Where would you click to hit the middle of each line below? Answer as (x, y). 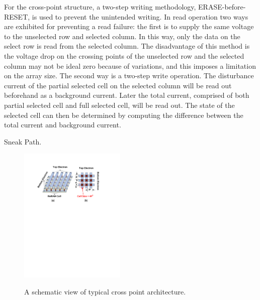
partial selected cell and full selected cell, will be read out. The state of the (119, 105)
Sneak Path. (23, 141)
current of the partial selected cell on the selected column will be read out (118, 85)
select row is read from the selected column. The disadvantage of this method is (127, 46)
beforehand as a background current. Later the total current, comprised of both (127, 95)
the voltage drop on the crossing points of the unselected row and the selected (124, 55)
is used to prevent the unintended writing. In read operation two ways (140, 16)
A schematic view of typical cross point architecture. (105, 291)
